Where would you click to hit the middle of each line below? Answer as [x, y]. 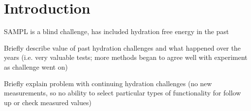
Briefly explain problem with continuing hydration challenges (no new [108, 83]
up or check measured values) [48, 102]
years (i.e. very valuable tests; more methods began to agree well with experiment [126, 57]
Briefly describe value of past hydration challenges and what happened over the [122, 47]
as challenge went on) [36, 66]
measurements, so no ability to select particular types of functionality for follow [123, 93]
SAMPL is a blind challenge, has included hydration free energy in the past [117, 31]
